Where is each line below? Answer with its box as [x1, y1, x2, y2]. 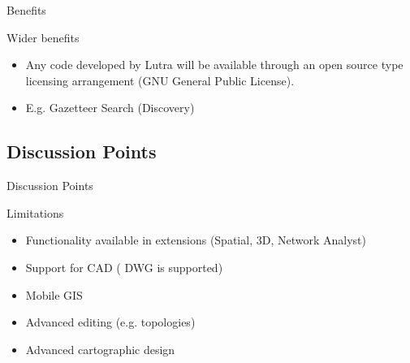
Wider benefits [6, 28, 80, 45]
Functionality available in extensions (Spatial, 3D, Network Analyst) [25, 231, 366, 248]
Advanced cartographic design [25, 340, 175, 357]
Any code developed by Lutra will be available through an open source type [25, 56, 404, 73]
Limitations [6, 204, 64, 221]
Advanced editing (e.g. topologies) [25, 313, 196, 331]
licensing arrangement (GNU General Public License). [25, 71, 295, 89]
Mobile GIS [25, 286, 83, 303]
